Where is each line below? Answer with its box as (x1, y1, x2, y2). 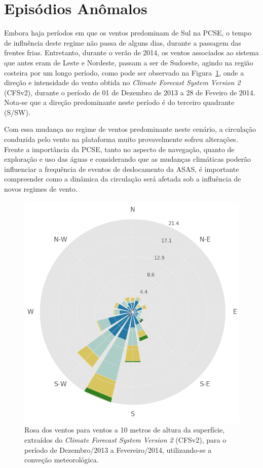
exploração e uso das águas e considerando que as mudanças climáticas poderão (4, 154, 251, 164)
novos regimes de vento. (4, 184, 78, 194)
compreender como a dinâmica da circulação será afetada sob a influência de (4, 173, 241, 184)
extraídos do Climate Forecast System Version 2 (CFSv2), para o (24, 434, 227, 445)
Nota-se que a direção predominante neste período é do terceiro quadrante (4, 97, 235, 107)
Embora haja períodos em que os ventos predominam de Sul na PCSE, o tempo (4, 27, 252, 38)
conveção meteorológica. (24, 454, 99, 465)
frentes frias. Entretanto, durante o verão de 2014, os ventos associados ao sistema (4, 47, 259, 58)
